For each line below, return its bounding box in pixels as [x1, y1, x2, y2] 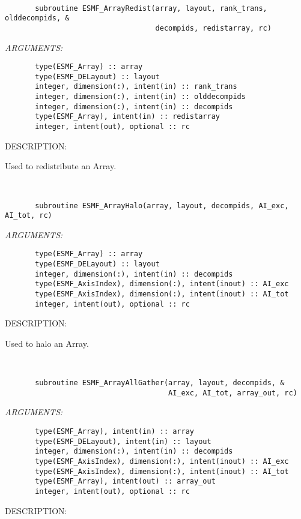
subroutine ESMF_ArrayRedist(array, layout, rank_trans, [35, 4, 267, 13]
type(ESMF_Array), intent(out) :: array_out [35, 477, 216, 486]
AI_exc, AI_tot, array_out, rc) [168, 388, 297, 397]
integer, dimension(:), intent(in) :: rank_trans [35, 82, 237, 91]
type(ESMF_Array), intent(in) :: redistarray [35, 112, 220, 121]
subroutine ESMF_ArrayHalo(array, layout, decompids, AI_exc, [35, 201, 289, 210]
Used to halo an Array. [5, 337, 89, 349]
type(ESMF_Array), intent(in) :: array [35, 427, 194, 436]
